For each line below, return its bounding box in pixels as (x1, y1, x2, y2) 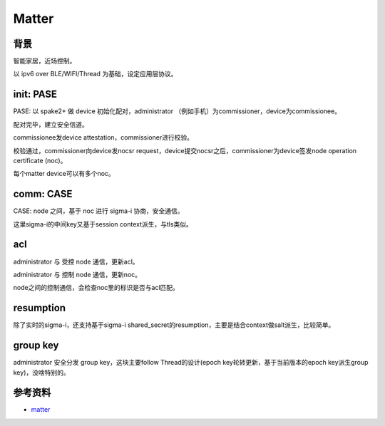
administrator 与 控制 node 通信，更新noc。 (13, 270, 142, 279)
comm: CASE (13, 188, 73, 200)
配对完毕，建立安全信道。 (13, 120, 88, 128)
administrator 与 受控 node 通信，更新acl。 (13, 257, 139, 266)
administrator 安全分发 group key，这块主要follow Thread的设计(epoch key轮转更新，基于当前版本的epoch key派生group (13, 358, 369, 367)
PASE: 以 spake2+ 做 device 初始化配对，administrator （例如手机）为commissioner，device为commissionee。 (13, 107, 342, 115)
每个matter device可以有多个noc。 (13, 170, 115, 178)
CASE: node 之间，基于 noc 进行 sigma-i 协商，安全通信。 (13, 207, 185, 215)
